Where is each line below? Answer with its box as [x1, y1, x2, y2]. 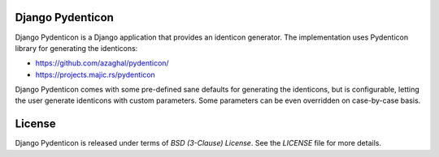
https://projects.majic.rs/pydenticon [35, 70, 156, 79]
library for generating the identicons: [15, 43, 138, 53]
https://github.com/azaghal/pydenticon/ [35, 58, 170, 68]
